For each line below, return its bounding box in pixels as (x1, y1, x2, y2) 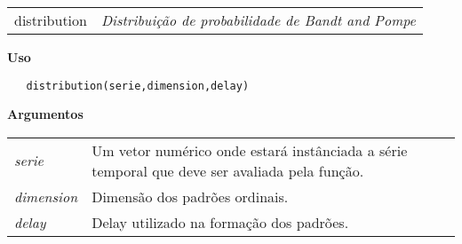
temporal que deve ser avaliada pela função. (92, 160, 364, 181)
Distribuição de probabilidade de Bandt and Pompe (100, 10, 416, 30)
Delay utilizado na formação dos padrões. (92, 211, 349, 232)
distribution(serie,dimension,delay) (26, 79, 250, 92)
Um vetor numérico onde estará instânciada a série (92, 139, 408, 161)
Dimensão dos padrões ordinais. (92, 185, 289, 207)
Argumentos (7, 105, 84, 123)
